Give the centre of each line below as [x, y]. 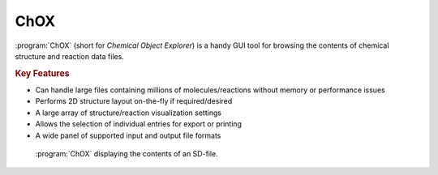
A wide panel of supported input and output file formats [128, 135]
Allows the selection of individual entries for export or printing [139, 124]
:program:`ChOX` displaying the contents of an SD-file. [127, 153]
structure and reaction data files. [70, 56]
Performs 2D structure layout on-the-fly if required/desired [134, 101]
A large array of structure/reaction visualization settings [129, 113]
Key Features [42, 73]
